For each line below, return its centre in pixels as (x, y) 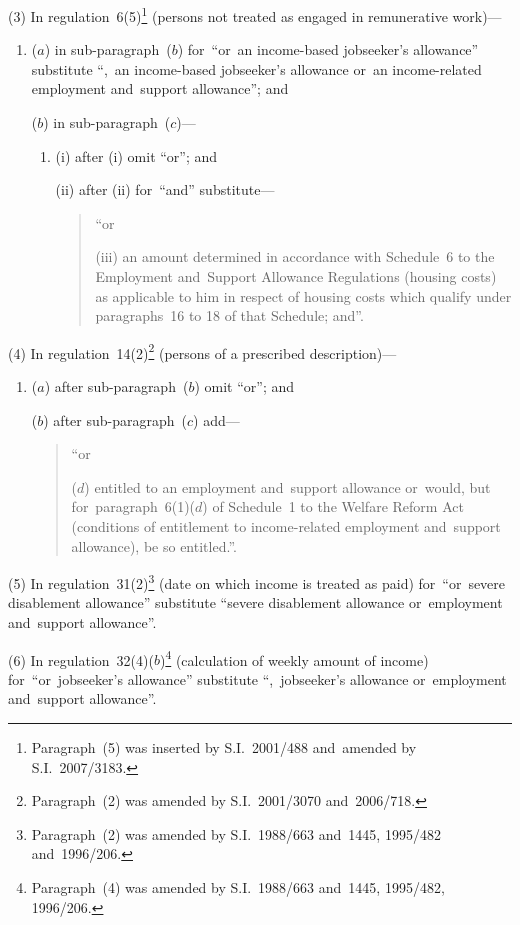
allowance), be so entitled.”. (154, 545)
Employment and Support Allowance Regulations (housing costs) (296, 276)
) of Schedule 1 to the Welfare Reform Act (333, 506)
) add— (216, 419)
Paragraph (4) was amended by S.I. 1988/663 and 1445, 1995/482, (238, 887)
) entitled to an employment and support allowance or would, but (287, 486)
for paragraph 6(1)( (133, 506)
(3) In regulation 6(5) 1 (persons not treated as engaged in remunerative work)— (255, 14)
